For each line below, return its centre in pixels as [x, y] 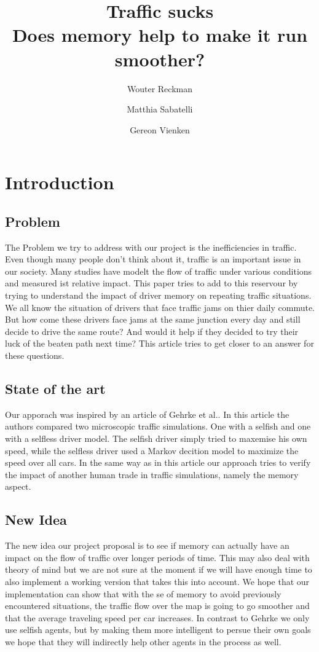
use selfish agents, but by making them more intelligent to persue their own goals [158, 630]
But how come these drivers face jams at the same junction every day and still [153, 319]
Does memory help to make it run [160, 35]
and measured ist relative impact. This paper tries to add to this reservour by [152, 283]
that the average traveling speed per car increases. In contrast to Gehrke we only [157, 617]
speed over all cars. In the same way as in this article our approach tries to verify [158, 462]
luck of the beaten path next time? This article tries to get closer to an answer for [159, 343]
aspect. [18, 486]
